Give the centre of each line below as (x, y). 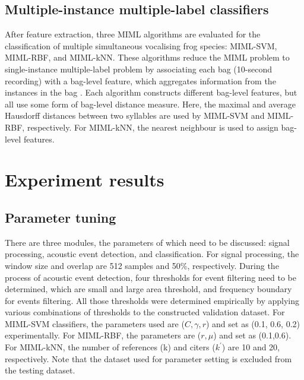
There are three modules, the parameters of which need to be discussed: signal (147, 242)
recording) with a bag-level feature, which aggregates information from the (140, 80)
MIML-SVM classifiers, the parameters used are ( (95, 323)
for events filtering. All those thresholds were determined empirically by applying (152, 300)
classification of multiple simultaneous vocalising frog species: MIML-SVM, (141, 45)
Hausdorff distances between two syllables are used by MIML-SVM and (135, 115)
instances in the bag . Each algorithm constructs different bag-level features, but (151, 92)
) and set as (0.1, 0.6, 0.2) (253, 323)
